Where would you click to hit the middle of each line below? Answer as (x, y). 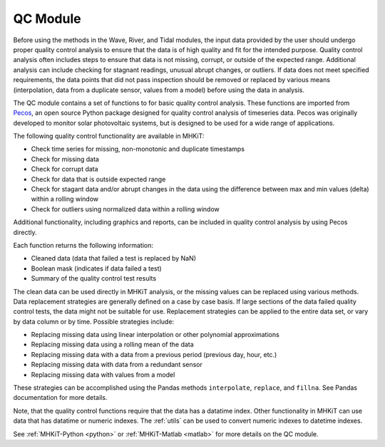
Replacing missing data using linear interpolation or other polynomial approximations (155, 335)
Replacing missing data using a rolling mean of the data (112, 345)
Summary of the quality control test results (94, 278)
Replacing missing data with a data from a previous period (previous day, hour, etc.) (154, 354)
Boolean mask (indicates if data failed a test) (96, 268)
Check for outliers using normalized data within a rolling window (125, 209)
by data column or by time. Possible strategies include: (94, 321)
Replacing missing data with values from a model (103, 374)
